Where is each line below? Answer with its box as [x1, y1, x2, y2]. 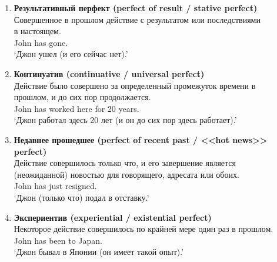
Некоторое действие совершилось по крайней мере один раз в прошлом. [14, 223, 273, 235]
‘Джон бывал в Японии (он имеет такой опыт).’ [14, 246, 184, 258]
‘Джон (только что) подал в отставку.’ [14, 191, 149, 203]
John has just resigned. [14, 180, 97, 192]
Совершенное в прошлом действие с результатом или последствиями [14, 13, 261, 25]
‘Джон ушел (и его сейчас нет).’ [14, 48, 128, 60]
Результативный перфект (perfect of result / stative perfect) [14, 2, 258, 14]
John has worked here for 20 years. [14, 102, 139, 114]
